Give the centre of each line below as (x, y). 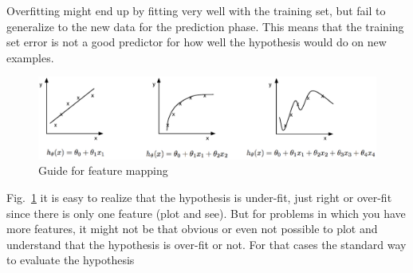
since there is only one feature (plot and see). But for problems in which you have (206, 213)
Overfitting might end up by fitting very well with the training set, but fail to (196, 10)
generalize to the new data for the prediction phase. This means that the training (205, 26)
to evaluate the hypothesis (71, 260)
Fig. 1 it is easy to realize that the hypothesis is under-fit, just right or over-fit (199, 198)
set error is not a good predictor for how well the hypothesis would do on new (197, 42)
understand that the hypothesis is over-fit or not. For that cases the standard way (206, 244)
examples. (30, 57)
